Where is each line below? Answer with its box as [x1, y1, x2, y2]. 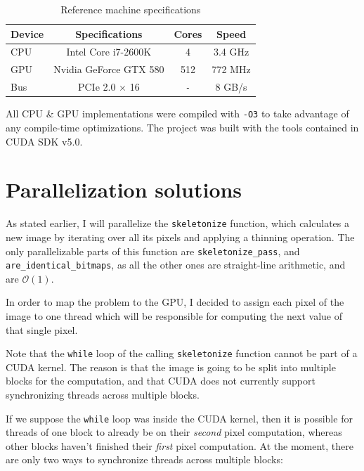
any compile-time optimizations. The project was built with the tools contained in [6, 120, 359, 134]
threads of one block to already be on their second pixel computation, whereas [6, 425, 342, 439]
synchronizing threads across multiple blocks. [6, 387, 200, 402]
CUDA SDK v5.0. [6, 134, 83, 148]
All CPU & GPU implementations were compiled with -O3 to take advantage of [6, 106, 349, 121]
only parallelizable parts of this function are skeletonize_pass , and [6, 243, 300, 258]
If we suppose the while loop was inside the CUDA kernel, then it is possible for [6, 411, 353, 425]
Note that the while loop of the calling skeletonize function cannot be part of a [6, 346, 358, 361]
